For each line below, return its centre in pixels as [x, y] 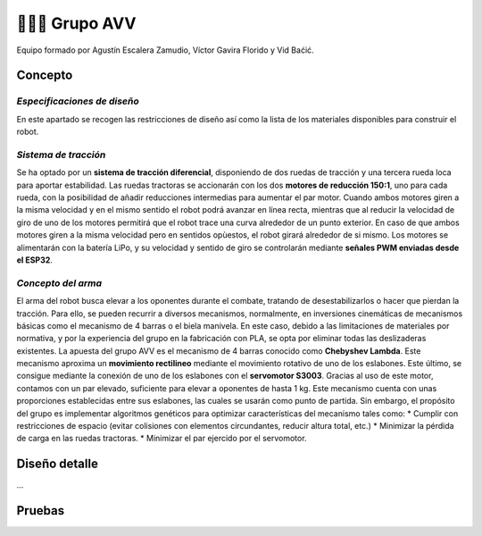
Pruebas [41, 511]
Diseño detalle [57, 464]
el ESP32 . [35, 260]
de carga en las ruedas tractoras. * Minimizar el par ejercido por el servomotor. [162, 439]
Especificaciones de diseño [78, 101]
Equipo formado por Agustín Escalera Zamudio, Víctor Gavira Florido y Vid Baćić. [165, 50]
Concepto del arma [59, 283]
